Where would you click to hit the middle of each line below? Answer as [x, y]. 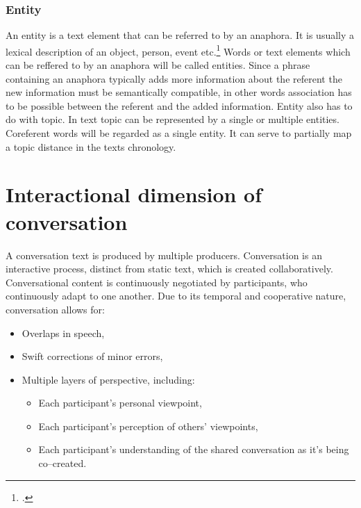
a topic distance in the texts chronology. [91, 146]
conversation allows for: [55, 309]
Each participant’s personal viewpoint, [120, 403]
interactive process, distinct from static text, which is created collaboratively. [169, 269]
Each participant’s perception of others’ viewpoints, [148, 426]
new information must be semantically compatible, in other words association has [179, 92]
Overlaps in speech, [63, 333]
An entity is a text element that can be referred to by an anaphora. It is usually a [180, 35]
